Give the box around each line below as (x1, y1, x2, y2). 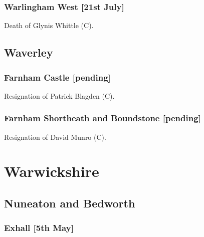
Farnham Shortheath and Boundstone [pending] (4, 112, 201, 124)
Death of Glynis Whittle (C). (4, 20, 94, 31)
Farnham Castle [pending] (4, 71, 111, 83)
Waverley (4, 45, 53, 60)
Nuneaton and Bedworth (4, 195, 135, 210)
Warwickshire (4, 161, 99, 181)
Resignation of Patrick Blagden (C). (4, 90, 115, 101)
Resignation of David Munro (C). (4, 131, 106, 142)
